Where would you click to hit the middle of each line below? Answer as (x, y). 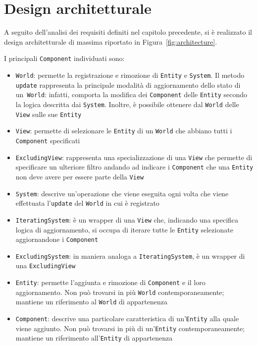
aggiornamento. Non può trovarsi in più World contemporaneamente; (120, 292)
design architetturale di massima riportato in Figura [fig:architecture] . (111, 41)
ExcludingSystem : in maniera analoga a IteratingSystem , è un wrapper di (130, 256)
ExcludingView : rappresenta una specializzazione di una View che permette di (134, 157)
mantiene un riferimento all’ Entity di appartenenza (94, 338)
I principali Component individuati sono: (64, 58)
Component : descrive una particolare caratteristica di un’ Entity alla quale (127, 318)
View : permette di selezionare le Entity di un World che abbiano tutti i (124, 131)
